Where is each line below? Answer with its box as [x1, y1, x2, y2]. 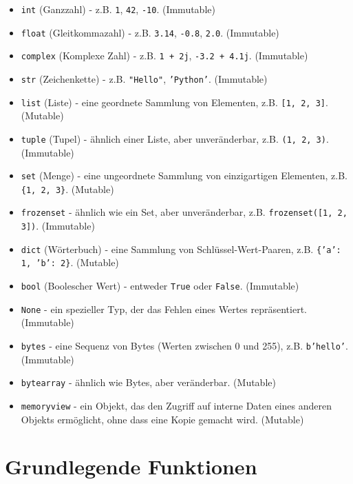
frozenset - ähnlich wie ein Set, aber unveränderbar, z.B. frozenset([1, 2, [21, 205, 347, 219]
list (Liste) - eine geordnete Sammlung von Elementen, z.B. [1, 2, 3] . [21, 94, 328, 109]
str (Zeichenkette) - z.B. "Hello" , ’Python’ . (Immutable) [21, 71, 268, 85]
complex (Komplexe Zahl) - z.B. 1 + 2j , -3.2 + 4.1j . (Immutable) [21, 48, 308, 63]
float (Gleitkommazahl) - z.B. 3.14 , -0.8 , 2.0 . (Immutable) [21, 25, 279, 39]
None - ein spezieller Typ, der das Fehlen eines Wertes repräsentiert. [21, 301, 307, 316]
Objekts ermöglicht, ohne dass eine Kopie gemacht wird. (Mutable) [21, 412, 304, 426]
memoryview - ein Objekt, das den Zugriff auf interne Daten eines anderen [21, 398, 332, 412]
